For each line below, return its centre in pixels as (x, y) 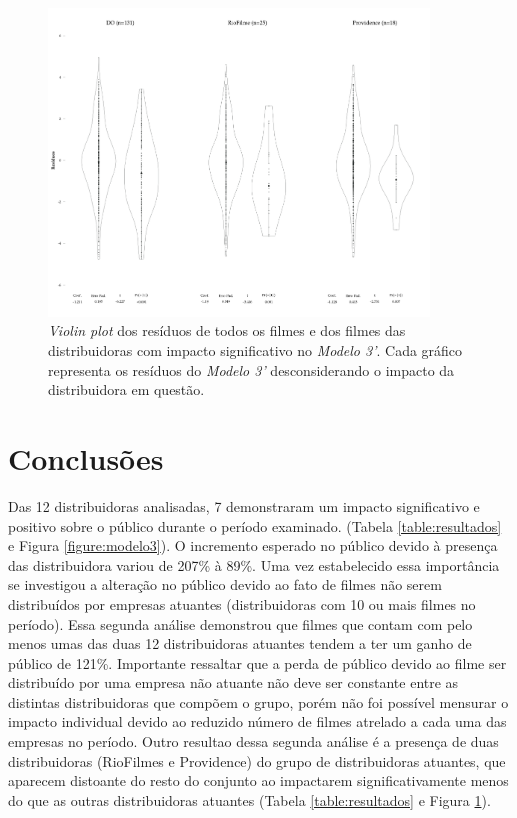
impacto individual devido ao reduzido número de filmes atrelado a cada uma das (257, 721)
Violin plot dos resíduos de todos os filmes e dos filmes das (227, 330)
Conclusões (86, 458)
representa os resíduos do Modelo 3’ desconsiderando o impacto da (251, 369)
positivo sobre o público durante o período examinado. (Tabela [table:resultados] (255, 525)
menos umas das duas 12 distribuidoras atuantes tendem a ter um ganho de (240, 643)
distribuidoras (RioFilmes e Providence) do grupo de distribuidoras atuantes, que (257, 760)
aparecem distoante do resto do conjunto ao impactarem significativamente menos (258, 780)
